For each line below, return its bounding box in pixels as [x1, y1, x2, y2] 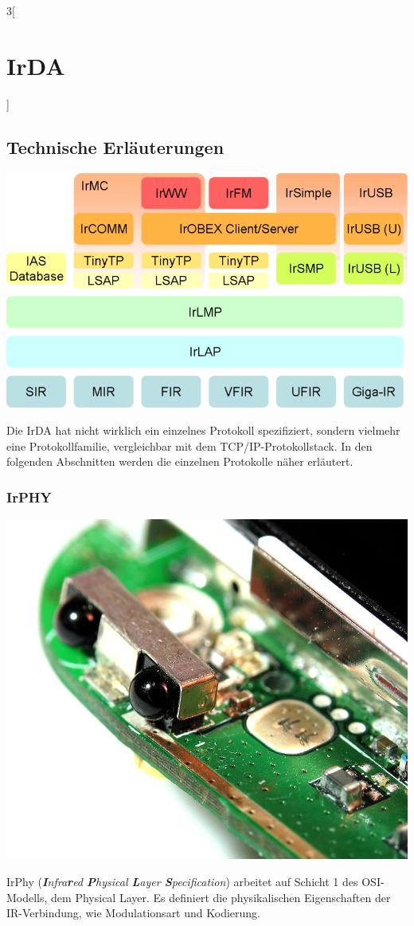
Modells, [6, 889, 48, 905]
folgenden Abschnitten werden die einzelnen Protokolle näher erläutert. [6, 453, 353, 470]
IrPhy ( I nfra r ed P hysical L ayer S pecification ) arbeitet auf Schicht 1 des [6, 873, 358, 890]
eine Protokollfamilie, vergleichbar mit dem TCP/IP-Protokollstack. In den [6, 437, 373, 454]
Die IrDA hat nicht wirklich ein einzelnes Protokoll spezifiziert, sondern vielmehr [6, 421, 400, 438]
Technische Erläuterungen [6, 134, 225, 159]
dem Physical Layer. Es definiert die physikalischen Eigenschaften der [51, 889, 391, 905]
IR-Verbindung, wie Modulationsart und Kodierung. [6, 904, 260, 921]
